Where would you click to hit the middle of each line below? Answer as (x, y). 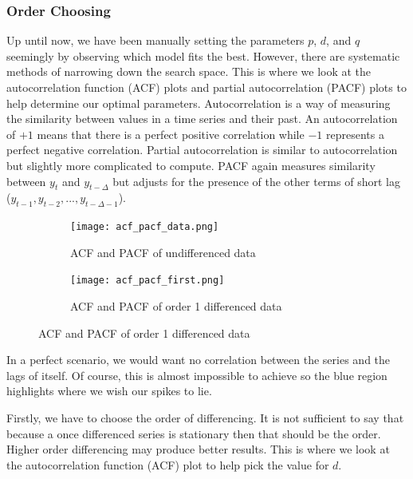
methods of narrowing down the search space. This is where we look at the (189, 71)
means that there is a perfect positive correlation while (171, 134)
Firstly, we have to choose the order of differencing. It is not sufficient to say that (205, 418)
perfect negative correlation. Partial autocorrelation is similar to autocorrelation (202, 150)
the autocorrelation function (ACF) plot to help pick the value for (168, 464)
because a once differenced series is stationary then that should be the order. (194, 433)
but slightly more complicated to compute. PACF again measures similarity (191, 165)
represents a (355, 134)
